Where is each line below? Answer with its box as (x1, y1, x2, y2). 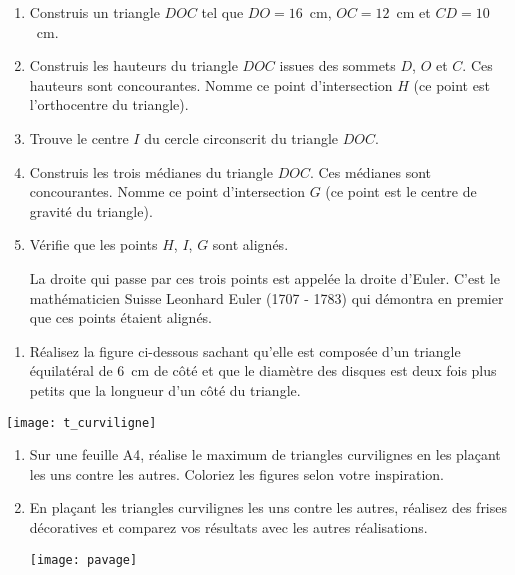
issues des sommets (279, 55, 396, 76)
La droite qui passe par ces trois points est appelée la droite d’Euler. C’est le (29, 267, 500, 288)
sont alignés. (212, 234, 289, 255)
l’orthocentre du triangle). (29, 94, 189, 115)
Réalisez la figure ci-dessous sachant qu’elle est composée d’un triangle (29, 340, 461, 361)
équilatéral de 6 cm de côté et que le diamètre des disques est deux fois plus (29, 360, 497, 381)
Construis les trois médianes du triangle (29, 161, 273, 182)
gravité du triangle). (29, 200, 153, 221)
